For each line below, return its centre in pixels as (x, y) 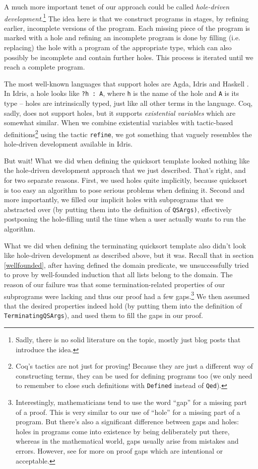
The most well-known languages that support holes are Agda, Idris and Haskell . (127, 83)
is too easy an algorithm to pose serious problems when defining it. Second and (124, 190)
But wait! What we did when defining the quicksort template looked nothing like (127, 160)
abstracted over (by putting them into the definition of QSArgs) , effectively (118, 209)
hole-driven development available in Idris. (68, 144)
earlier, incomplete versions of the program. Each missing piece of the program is (127, 28)
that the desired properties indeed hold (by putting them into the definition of (123, 305)
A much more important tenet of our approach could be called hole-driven (117, 6)
